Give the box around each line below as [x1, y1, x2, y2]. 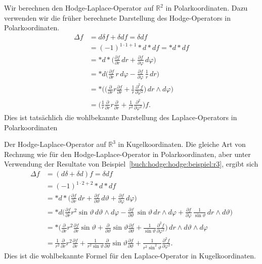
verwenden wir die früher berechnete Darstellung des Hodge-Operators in [4, 12, 231, 23]
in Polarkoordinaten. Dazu [165, 3, 248, 13]
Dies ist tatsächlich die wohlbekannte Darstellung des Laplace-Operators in [4, 112, 237, 122]
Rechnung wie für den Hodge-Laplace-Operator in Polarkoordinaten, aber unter [4, 148, 251, 159]
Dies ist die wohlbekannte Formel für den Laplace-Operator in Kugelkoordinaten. [4, 250, 256, 260]
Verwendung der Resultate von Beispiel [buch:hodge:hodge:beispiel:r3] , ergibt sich [4, 159, 258, 169]
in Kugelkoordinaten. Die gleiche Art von [118, 139, 246, 149]
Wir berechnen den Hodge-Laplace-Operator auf [4, 3, 154, 13]
